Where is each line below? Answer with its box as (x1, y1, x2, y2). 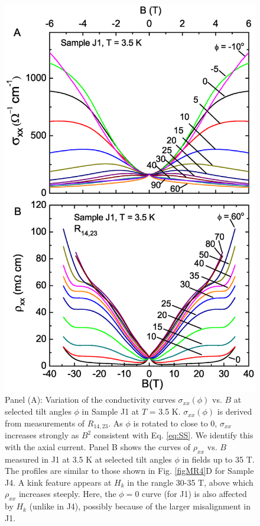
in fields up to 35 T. (182, 453, 255, 465)
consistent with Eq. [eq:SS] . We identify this (93, 429, 253, 441)
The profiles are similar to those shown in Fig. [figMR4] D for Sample (5, 464, 254, 477)
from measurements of (5, 416, 85, 429)
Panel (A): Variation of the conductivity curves (5, 393, 175, 406)
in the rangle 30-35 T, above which (127, 476, 253, 488)
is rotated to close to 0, (133, 416, 217, 429)
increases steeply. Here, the (18, 487, 116, 500)
